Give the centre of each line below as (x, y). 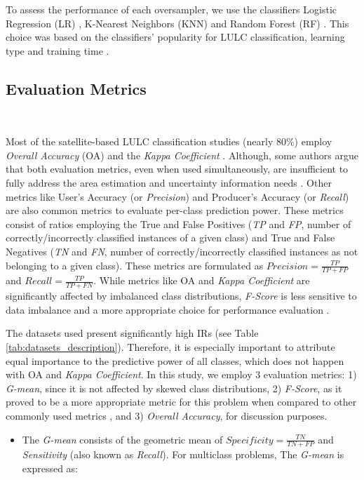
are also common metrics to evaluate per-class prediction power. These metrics (175, 210)
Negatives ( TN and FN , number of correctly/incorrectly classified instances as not (182, 251)
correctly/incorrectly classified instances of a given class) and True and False (170, 238)
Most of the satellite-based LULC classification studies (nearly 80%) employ (169, 141)
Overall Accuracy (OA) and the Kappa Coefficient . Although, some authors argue (182, 155)
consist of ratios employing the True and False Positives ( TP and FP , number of (178, 224)
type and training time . (58, 50)
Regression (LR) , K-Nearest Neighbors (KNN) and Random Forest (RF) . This (177, 23)
